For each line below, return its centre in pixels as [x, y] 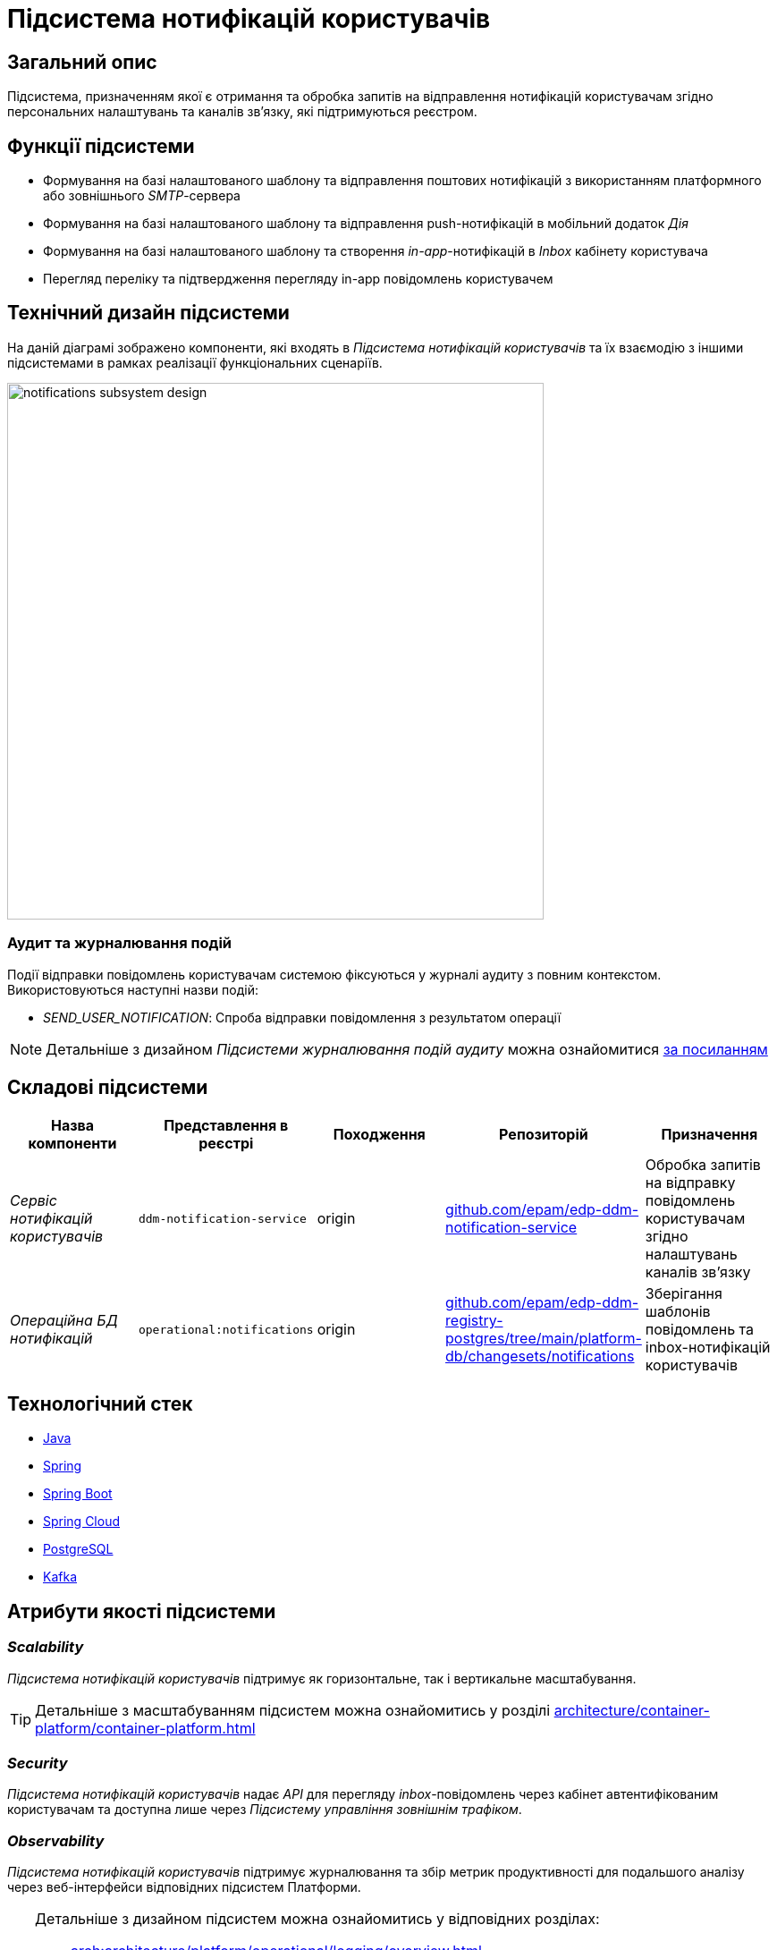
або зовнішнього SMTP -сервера [142, 196]
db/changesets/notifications [540, 1357]
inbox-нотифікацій [708, 1348]
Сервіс [34, 1201]
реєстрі [226, 1144]
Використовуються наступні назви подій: [133, 989]
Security [38, 1763]
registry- [474, 1321]
